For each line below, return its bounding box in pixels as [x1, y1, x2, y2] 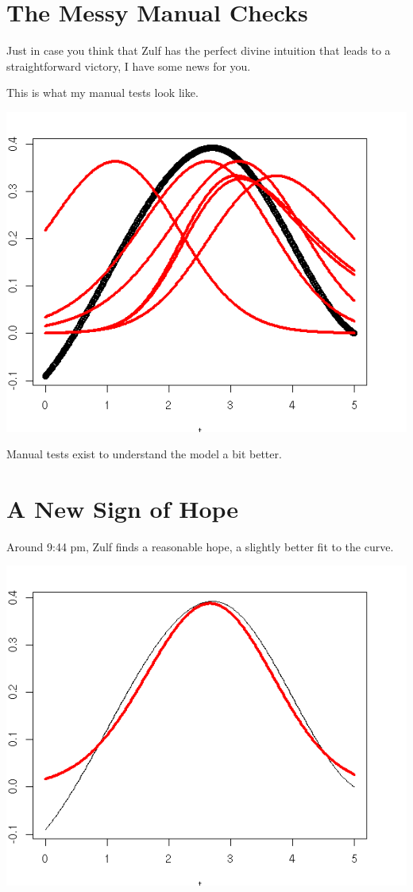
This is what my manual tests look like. [6, 84, 199, 101]
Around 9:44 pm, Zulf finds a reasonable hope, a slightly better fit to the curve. [6, 538, 394, 554]
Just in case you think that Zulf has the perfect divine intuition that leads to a [6, 42, 391, 59]
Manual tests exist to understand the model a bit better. [6, 446, 282, 462]
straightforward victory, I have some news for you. [6, 57, 251, 74]
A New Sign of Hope [6, 492, 239, 524]
